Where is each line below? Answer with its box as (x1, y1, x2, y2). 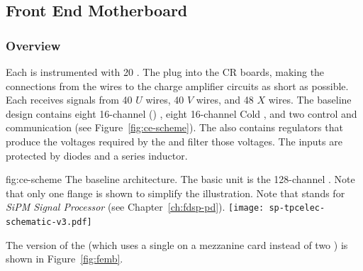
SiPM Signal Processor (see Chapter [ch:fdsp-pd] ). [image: (6, 199, 264, 214)
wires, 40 (145, 92, 184, 107)
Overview (6, 36, 61, 54)
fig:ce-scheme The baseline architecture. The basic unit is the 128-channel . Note (6, 172, 355, 187)
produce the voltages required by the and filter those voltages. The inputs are (6, 133, 342, 148)
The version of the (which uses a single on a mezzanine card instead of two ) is (6, 237, 348, 252)
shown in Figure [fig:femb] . (6, 251, 123, 266)
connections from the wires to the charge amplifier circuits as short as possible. (6, 78, 349, 93)
